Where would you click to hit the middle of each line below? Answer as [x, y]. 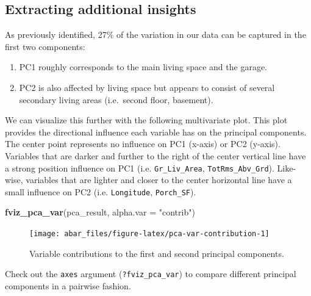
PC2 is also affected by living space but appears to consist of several [147, 87]
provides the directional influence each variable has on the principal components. [156, 132]
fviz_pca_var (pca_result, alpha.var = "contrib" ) [100, 212]
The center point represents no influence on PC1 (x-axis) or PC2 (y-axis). [143, 144]
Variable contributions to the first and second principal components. [157, 253]
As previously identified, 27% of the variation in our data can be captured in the [155, 34]
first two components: [45, 46]
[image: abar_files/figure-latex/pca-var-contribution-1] [149, 234]
